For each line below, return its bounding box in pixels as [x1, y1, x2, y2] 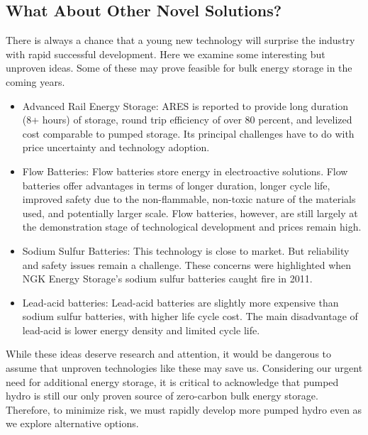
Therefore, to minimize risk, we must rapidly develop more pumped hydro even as [6, 402, 362, 417]
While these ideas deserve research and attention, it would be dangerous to [6, 346, 332, 361]
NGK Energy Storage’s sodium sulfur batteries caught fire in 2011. [22, 271, 313, 286]
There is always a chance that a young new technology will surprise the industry [6, 33, 355, 48]
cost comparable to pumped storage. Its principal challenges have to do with [22, 126, 355, 141]
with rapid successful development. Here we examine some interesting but [6, 46, 325, 61]
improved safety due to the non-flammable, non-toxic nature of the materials [22, 192, 356, 207]
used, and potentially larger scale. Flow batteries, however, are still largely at [22, 205, 358, 220]
